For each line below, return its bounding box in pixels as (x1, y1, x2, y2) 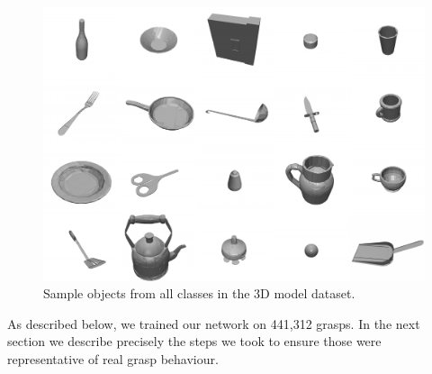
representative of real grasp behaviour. (7, 349, 219, 368)
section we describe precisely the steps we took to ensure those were (7, 332, 382, 351)
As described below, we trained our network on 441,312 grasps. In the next (7, 314, 420, 333)
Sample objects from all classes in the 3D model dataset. (43, 284, 355, 303)
